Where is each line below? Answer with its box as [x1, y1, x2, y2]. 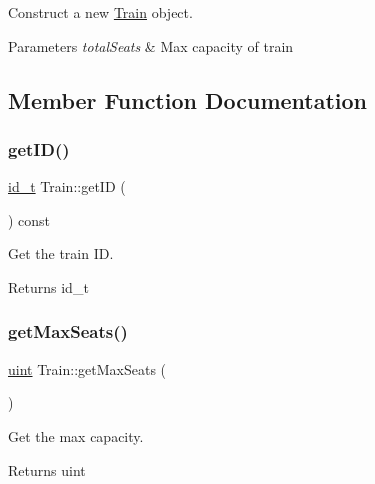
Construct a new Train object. [8, 2, 193, 22]
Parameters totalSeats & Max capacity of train [8, 35, 294, 56]
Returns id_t [8, 276, 89, 297]
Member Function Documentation [8, 84, 368, 115]
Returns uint [8, 459, 86, 480]
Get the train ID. [8, 243, 114, 264]
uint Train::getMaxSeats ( [8, 358, 167, 379]
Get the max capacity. [8, 425, 144, 446]
